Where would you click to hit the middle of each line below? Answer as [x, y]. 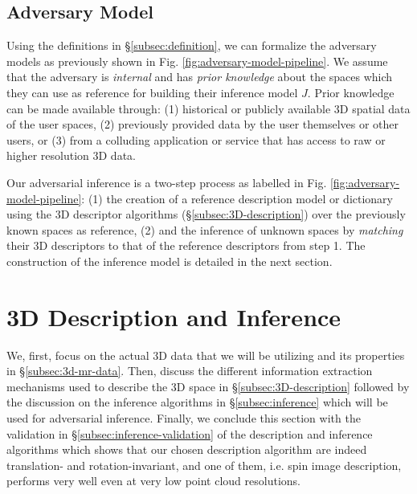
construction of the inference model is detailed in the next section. [170, 261]
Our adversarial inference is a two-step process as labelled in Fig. [167, 182]
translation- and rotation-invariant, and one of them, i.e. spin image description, [204, 465]
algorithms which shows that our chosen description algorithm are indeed [187, 449]
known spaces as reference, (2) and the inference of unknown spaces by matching [205, 229]
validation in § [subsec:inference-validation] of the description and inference [190, 433]
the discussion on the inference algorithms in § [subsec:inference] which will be [197, 402]
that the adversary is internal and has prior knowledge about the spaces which [200, 77]
